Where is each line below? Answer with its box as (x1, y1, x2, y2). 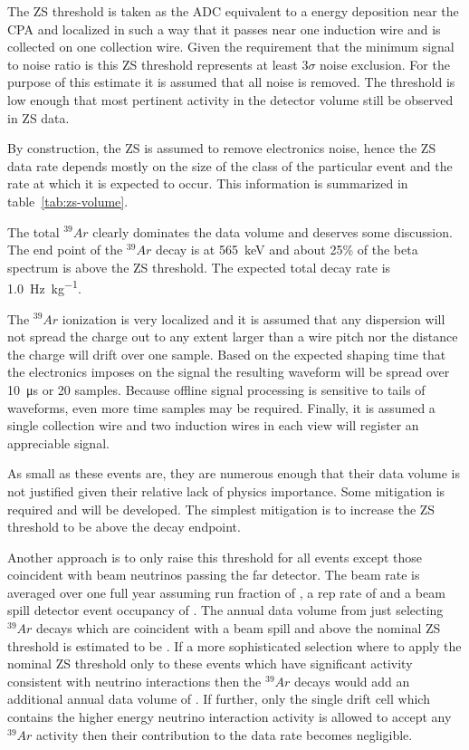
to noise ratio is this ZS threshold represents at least (7, 54, 298, 73)
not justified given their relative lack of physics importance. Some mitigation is (7, 481, 445, 500)
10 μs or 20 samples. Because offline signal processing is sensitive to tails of (7, 380, 426, 399)
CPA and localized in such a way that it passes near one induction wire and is (7, 19, 441, 38)
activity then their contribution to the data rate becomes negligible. (36, 725, 413, 744)
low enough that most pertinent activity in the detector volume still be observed (7, 90, 454, 109)
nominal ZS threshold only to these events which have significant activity (7, 654, 413, 673)
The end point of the (7, 240, 123, 259)
